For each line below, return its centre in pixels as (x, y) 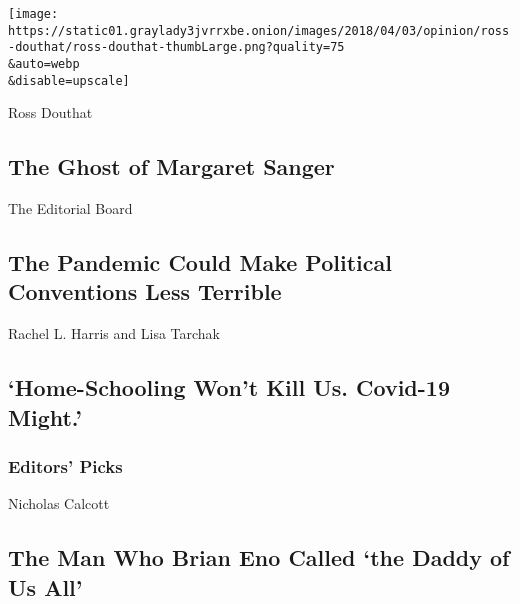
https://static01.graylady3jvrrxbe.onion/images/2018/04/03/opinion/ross (259, 30)
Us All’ (45, 586)
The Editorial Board (70, 208)
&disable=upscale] (69, 80)
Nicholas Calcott (59, 503)
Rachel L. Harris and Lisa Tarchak (114, 333)
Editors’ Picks (65, 465)
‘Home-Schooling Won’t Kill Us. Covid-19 (229, 387)
